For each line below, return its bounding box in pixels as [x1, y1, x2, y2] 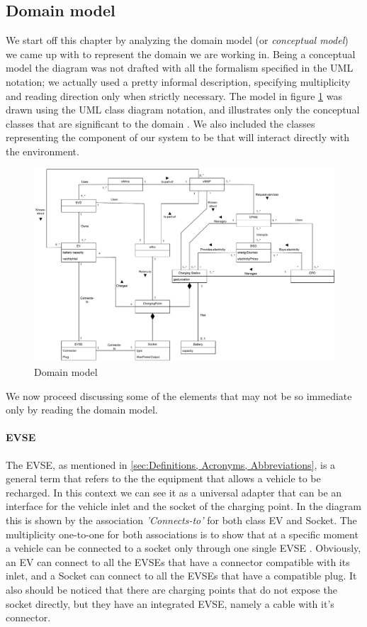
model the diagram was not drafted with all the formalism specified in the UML [6, 60, 354, 75]
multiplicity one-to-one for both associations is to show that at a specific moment [6, 526, 358, 541]
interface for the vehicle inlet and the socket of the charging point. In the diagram [6, 499, 361, 514]
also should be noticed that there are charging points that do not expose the [6, 582, 337, 597]
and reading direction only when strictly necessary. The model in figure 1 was [6, 88, 342, 103]
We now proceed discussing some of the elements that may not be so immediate [6, 388, 352, 403]
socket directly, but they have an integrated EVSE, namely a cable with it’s [6, 596, 334, 611]
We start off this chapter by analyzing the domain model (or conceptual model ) [6, 33, 349, 48]
